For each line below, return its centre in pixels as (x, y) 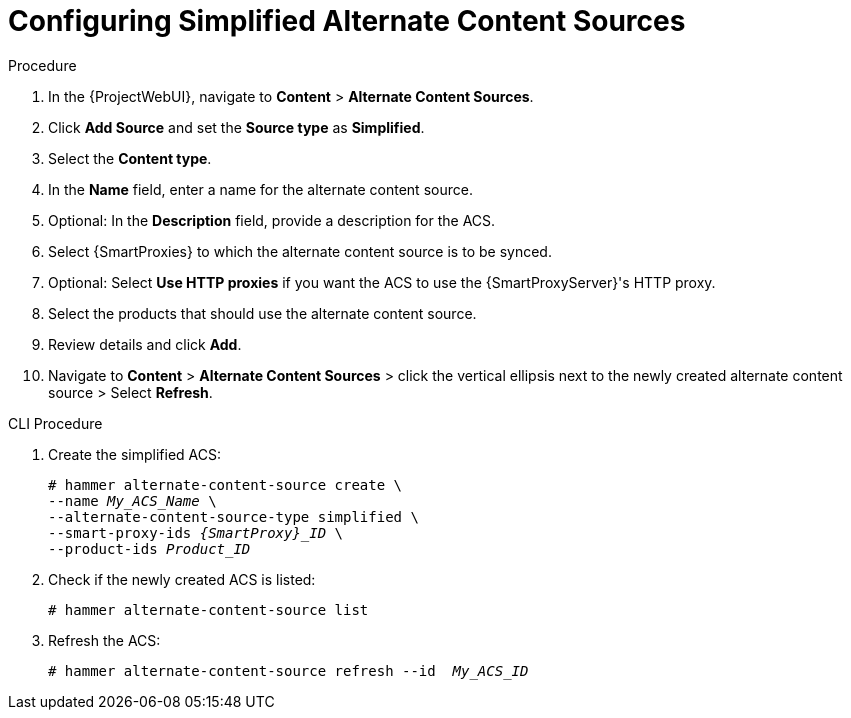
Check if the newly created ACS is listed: (182, 579)
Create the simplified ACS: (134, 454)
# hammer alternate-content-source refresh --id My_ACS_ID (288, 670)
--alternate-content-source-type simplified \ (233, 516)
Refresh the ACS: (104, 640)
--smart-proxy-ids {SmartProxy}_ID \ (196, 532)
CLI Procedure (55, 423)
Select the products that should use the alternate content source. (262, 313)
